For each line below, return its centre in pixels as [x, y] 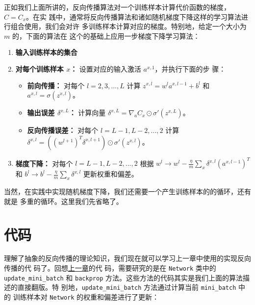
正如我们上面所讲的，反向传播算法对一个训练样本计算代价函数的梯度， [117, 7]
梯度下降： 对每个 [44, 163]
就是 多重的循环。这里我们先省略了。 [64, 201]
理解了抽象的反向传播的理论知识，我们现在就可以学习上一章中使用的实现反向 [127, 258]
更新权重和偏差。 [111, 174]
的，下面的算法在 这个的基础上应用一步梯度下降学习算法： [106, 36]
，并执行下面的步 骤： [190, 68]
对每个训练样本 [39, 68]
